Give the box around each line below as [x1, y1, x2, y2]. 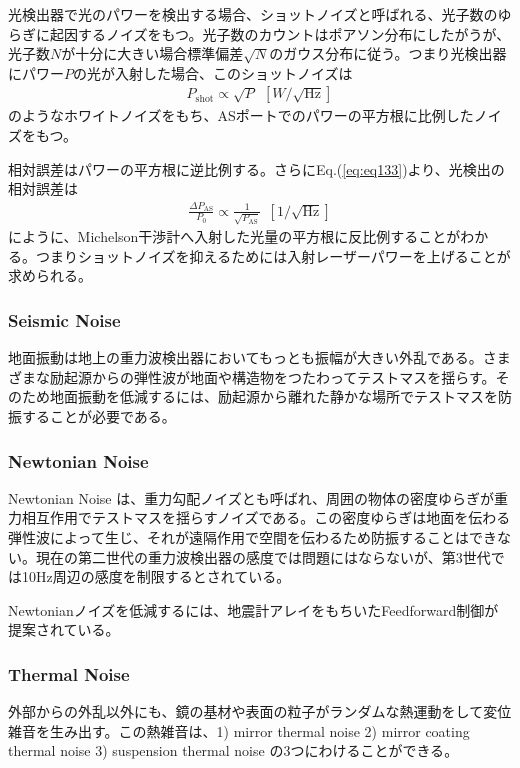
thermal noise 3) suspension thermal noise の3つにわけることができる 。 [8, 740, 459, 761]
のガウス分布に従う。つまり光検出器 [269, 43, 507, 64]
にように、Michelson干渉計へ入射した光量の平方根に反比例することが [8, 226, 461, 247]
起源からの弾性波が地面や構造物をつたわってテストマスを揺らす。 [63, 366, 496, 387]
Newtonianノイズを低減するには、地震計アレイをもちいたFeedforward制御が [8, 599, 499, 620]
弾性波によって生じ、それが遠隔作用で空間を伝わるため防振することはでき [8, 527, 497, 548]
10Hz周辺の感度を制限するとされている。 [21, 566, 291, 587]
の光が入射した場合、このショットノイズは [73, 62, 353, 83]
